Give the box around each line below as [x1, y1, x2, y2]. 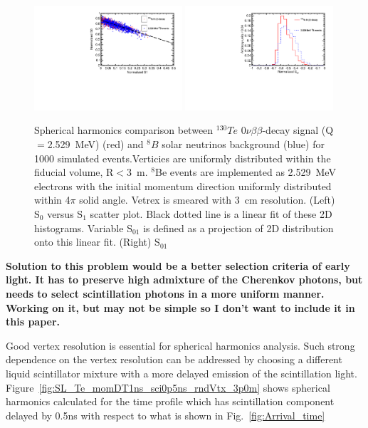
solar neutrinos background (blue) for [162, 137, 325, 151]
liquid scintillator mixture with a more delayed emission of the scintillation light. [6, 365, 357, 380]
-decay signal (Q [262, 122, 334, 137]
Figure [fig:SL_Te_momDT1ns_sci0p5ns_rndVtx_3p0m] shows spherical [6, 380, 330, 395]
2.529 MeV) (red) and [47, 137, 144, 151]
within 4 [34, 192, 70, 207]
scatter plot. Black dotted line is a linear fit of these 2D [90, 206, 332, 221]
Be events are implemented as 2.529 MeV [155, 165, 336, 179]
